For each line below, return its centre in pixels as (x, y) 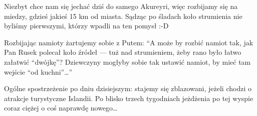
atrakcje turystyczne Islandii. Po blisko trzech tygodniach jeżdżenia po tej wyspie (129, 98)
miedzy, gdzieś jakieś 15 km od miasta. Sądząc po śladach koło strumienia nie (123, 16)
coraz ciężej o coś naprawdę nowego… (61, 108)
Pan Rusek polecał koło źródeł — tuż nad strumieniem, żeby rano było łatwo (123, 52)
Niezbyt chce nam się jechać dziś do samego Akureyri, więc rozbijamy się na (121, 6)
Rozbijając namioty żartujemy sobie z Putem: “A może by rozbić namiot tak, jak (129, 42)
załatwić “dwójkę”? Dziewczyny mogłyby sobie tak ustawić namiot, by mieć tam (127, 61)
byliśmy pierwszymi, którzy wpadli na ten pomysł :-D (86, 26)
